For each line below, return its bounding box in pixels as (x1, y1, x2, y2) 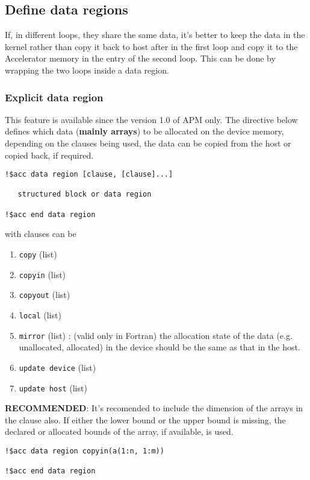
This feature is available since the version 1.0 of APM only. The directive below (5, 113, 298, 125)
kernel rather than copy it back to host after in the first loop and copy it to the (5, 40, 298, 52)
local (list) (19, 309, 61, 321)
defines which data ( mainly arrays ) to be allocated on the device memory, (5, 125, 284, 137)
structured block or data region (17, 190, 152, 199)
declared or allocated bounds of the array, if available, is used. (5, 425, 234, 438)
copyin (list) (19, 268, 66, 280)
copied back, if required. (5, 148, 94, 161)
